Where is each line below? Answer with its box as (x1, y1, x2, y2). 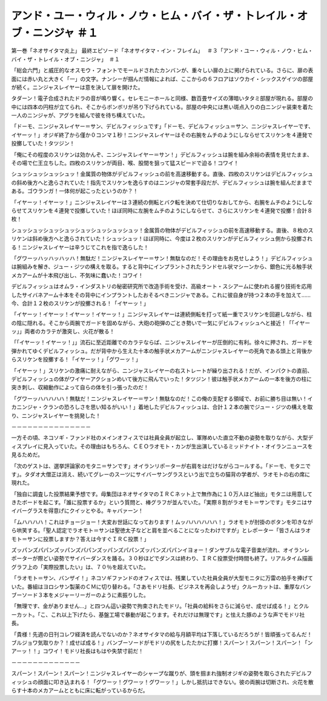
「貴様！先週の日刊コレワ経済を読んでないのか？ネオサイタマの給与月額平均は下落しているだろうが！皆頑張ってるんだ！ (11, 630, 312, 638)
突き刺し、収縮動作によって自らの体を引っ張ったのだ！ (11, 384, 149, 391)
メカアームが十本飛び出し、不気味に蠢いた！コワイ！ (11, 271, 144, 278)
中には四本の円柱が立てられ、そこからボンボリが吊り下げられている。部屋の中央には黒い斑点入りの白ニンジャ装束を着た (11, 103, 314, 110)
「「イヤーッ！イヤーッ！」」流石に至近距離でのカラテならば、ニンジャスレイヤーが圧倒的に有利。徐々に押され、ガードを (11, 339, 313, 346)
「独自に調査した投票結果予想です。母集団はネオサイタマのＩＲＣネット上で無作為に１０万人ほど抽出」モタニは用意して (11, 490, 313, 498)
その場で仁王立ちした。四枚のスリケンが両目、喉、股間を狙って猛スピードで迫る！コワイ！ (11, 159, 239, 166)
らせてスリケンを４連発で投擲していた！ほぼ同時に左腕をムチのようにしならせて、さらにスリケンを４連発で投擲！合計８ (11, 206, 313, 214)
